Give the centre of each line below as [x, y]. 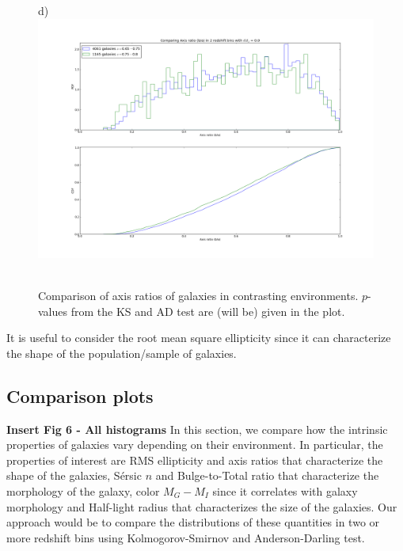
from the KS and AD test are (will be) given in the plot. [208, 311]
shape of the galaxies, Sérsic [74, 475]
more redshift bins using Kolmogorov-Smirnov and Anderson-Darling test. [186, 537]
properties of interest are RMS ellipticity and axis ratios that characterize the [195, 460]
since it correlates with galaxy [285, 491]
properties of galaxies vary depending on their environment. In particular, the [195, 445]
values [53, 311]
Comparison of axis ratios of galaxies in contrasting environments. [198, 296]
